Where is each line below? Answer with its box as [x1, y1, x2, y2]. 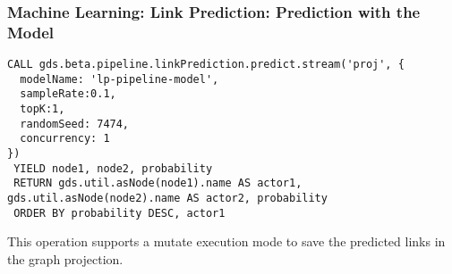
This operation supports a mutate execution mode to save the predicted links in [7, 232, 446, 251]
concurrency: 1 [20, 132, 110, 145]
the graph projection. [7, 249, 124, 268]
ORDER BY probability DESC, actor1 [13, 206, 226, 220]
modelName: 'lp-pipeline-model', [20, 72, 219, 86]
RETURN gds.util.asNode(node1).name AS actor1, [13, 177, 303, 190]
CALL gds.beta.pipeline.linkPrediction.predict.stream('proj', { [7, 58, 405, 71]
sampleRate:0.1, [20, 87, 116, 101]
